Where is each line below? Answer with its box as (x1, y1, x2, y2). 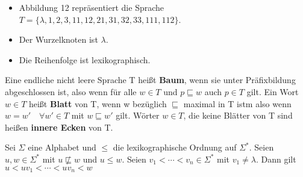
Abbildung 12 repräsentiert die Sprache (19, 1, 164, 13)
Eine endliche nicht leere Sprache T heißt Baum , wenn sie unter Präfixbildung (5, 73, 296, 86)
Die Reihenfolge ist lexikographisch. (19, 53, 151, 66)
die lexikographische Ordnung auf (113, 141, 237, 154)
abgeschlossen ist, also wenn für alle (5, 85, 137, 98)
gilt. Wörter (116, 109, 160, 122)
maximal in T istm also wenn (183, 97, 292, 110)
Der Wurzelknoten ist (19, 33, 98, 46)
